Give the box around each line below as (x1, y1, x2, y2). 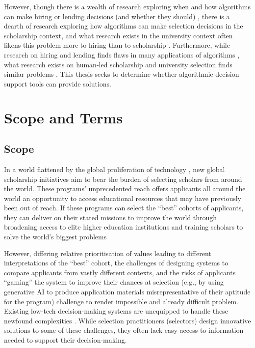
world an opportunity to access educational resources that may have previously (4, 193, 241, 203)
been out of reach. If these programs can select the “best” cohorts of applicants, (4, 203, 244, 213)
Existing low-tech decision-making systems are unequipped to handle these (4, 306, 228, 316)
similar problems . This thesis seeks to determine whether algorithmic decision (4, 69, 239, 79)
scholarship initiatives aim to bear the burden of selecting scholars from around (4, 174, 242, 184)
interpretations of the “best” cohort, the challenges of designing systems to (4, 258, 229, 268)
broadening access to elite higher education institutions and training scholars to (4, 222, 243, 232)
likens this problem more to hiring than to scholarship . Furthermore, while (4, 40, 230, 50)
